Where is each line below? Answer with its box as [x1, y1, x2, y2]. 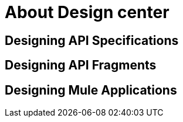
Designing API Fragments [5, 58, 157, 73]
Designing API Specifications [5, 33, 179, 48]
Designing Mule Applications [5, 82, 177, 97]
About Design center [5, 2, 170, 22]
